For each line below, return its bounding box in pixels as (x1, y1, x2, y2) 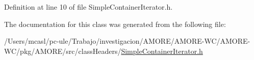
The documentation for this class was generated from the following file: (4, 18, 226, 29)
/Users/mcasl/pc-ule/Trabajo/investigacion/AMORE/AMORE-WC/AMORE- (4, 36, 250, 46)
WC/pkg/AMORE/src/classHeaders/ (4, 45, 121, 56)
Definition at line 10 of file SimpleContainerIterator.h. (4, 2, 173, 12)
